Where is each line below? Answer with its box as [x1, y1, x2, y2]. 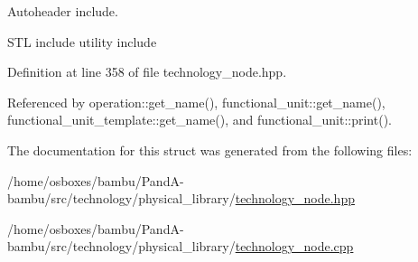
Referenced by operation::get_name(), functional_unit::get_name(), [7, 92, 385, 111]
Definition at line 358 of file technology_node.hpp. [7, 62, 287, 81]
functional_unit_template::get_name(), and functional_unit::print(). [7, 110, 392, 129]
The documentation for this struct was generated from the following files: [7, 140, 413, 159]
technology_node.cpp [235, 237, 354, 256]
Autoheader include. [7, 2, 118, 20]
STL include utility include [7, 32, 157, 51]
